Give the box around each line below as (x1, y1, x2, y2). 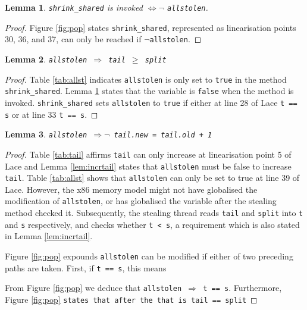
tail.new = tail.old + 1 (114, 131, 212, 140)
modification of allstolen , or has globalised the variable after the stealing (5, 195, 277, 207)
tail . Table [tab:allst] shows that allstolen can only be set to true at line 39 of (5, 171, 300, 184)
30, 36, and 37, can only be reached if (5, 33, 142, 45)
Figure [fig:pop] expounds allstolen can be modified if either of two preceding (5, 250, 293, 262)
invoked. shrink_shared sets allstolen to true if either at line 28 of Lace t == (5, 96, 297, 108)
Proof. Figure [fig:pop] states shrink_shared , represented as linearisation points (5, 21, 296, 33)
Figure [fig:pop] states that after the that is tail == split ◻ (5, 293, 258, 305)
